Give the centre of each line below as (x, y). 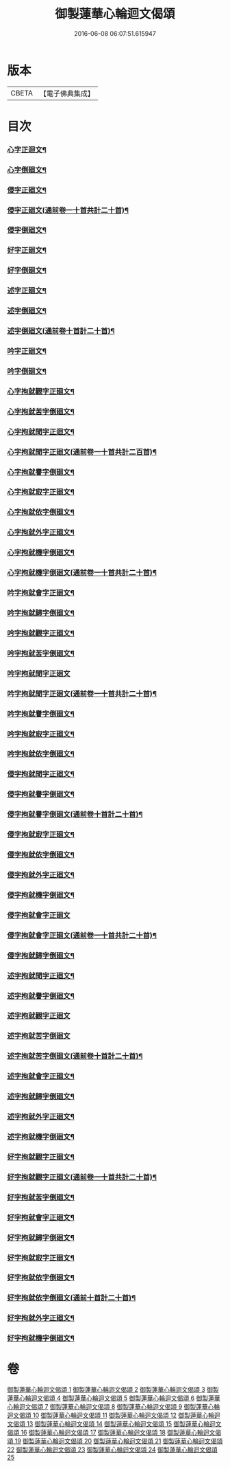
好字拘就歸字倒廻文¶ (41, 1237)
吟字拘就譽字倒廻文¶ (41, 714)
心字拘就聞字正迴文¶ (41, 431)
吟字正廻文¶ (27, 351)
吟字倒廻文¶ (27, 371)
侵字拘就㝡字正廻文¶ (41, 835)
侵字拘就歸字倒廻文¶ (41, 956)
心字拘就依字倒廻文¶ (41, 512)
